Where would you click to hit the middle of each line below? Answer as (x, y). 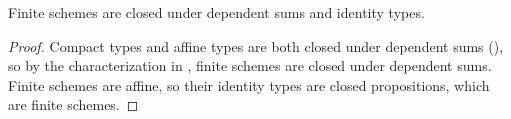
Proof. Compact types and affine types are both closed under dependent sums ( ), (256, 45)
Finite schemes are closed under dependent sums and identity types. (216, 12)
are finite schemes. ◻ (73, 104)
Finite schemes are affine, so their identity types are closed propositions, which (249, 84)
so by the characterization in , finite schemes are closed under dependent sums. (250, 65)
